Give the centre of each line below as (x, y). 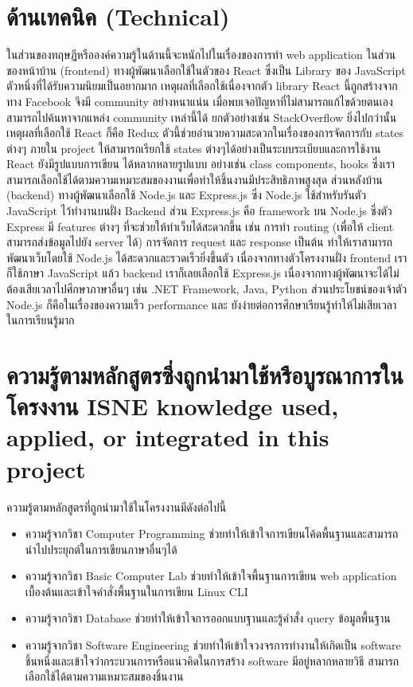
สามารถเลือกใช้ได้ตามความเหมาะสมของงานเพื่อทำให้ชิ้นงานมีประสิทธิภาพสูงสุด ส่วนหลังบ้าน (195, 179)
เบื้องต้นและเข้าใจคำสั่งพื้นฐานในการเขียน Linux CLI (136, 591)
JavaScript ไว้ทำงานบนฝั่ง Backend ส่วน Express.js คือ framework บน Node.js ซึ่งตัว (199, 211)
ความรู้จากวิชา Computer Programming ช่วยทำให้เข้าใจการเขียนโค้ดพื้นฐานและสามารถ (212, 534)
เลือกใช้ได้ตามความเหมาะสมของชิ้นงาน (104, 676)
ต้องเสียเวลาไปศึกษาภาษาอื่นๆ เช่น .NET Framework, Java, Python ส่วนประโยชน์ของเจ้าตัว (207, 289)
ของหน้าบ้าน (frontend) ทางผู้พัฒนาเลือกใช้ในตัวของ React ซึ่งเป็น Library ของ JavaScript (206, 70)
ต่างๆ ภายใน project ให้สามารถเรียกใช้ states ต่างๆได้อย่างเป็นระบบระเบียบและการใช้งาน (194, 148)
